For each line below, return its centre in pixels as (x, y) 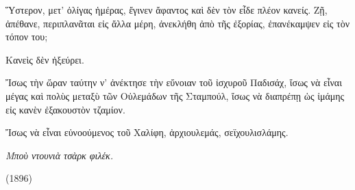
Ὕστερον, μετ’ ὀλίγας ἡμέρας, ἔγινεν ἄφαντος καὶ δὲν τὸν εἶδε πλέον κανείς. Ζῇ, (167, 10)
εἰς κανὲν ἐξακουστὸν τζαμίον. (65, 109)
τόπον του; (27, 37)
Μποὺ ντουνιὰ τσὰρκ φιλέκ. (60, 155)
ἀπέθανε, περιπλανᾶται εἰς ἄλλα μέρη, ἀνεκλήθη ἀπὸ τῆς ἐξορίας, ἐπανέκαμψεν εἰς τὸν (178, 23)
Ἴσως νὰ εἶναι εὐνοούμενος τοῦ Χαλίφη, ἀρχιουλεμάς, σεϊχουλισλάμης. (147, 132)
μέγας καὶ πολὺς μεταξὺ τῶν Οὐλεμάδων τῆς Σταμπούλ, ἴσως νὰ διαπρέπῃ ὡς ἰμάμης (175, 95)
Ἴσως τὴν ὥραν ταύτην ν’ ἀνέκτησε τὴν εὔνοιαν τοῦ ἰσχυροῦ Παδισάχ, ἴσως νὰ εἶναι (174, 82)
